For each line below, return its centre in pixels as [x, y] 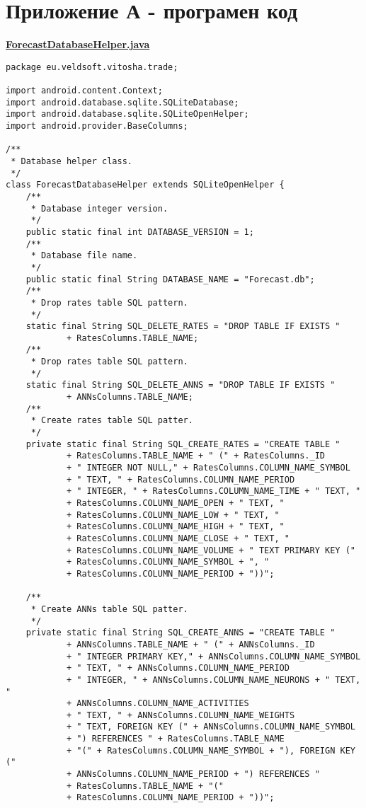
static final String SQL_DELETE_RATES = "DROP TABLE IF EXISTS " [183, 327]
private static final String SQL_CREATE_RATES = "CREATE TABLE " [183, 444]
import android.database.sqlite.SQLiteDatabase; [122, 102]
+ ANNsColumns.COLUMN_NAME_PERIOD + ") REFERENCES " [193, 774]
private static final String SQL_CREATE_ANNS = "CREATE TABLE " [181, 633]
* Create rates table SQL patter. [112, 421]
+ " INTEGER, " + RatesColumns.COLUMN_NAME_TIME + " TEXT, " [213, 491]
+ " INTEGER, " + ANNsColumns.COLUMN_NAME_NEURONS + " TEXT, [213, 680]
